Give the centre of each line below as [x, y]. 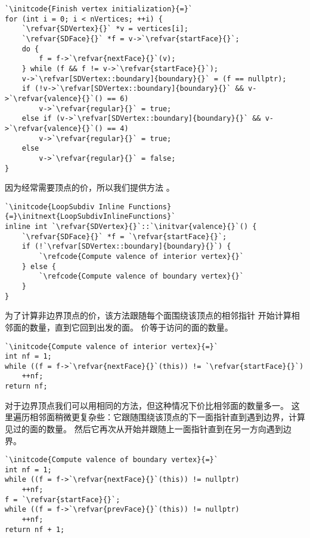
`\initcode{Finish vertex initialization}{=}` [99, 9]
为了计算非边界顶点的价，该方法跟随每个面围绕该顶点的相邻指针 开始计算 [148, 315]
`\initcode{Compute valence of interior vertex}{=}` [111, 346]
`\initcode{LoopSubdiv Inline [65, 207]
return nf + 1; [35, 529]
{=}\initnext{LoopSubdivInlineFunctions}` [90, 217]
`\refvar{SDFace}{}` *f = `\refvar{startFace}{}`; [124, 236]
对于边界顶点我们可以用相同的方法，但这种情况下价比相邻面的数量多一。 [147, 405]
